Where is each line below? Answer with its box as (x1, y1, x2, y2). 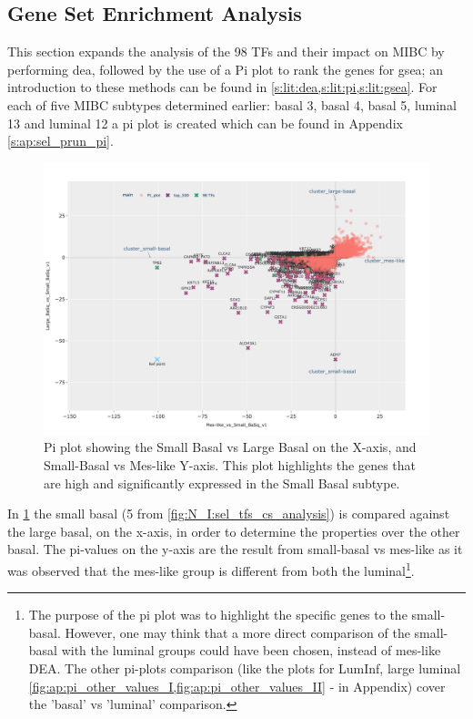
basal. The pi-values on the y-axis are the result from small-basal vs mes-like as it (7, 539, 463, 559)
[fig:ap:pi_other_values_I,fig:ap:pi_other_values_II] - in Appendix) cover (28, 676, 446, 695)
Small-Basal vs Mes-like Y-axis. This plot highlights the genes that (44, 456, 417, 475)
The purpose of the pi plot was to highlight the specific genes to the (28, 605, 408, 624)
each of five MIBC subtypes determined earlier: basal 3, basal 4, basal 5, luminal (7, 95, 457, 114)
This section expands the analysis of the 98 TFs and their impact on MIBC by (7, 42, 445, 61)
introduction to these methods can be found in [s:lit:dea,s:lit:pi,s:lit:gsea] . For (7, 77, 438, 97)
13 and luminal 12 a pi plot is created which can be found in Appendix (7, 113, 403, 132)
